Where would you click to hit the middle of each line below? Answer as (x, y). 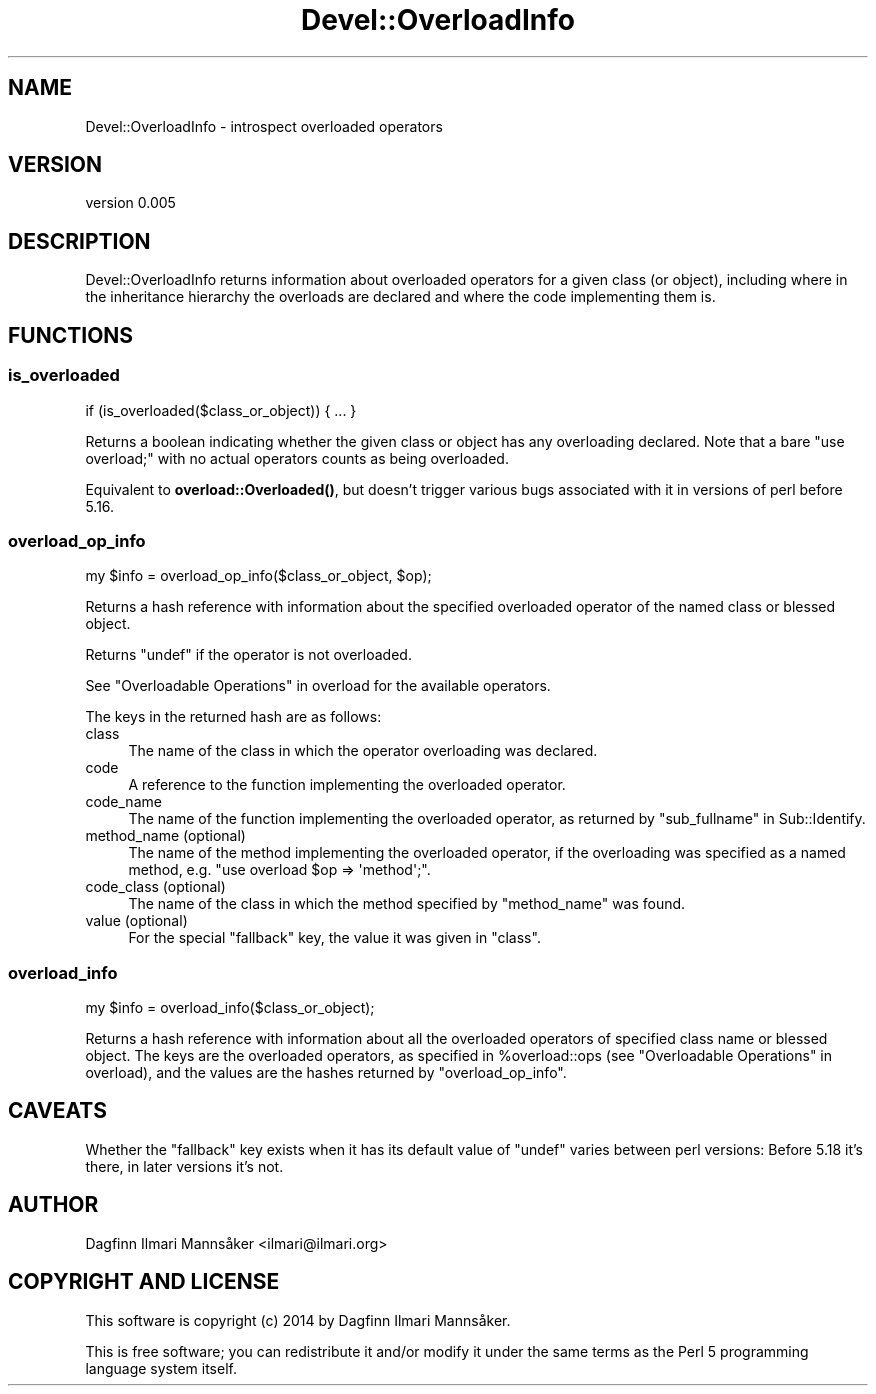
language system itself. (161, 1368)
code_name (123, 802)
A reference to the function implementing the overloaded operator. (347, 785)
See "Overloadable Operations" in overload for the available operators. (318, 686)
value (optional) (136, 921)
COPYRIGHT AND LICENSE (144, 1282)
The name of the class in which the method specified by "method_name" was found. (407, 904)
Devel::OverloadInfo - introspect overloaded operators (264, 126)
